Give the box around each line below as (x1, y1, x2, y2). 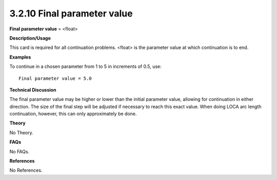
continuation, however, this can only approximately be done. (9, 111, 137, 117)
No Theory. (9, 129, 33, 136)
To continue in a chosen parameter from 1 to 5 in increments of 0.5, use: (9, 63, 162, 69)
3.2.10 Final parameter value (9, 8, 133, 19)
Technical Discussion (9, 86, 56, 93)
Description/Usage (9, 35, 51, 41)
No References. (9, 167, 43, 173)
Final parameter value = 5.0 (18, 75, 92, 81)
